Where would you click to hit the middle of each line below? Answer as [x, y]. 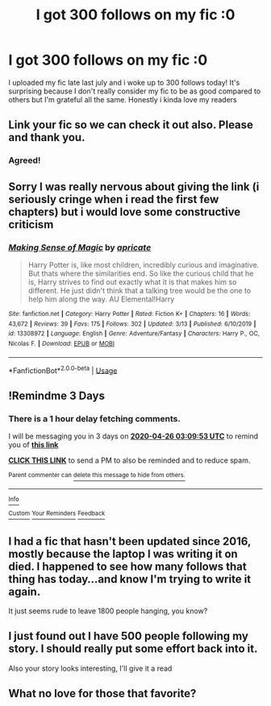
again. [25, 591]
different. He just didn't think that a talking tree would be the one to [140, 290]
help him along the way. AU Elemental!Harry [101, 299]
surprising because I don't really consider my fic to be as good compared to [135, 91]
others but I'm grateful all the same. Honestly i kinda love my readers [123, 99]
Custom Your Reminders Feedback [57, 513]
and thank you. [47, 137]
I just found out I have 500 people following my [128, 636]
